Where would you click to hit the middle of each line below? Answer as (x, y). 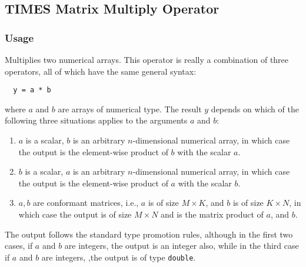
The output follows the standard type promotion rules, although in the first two (149, 234)
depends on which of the (255, 109)
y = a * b (32, 90)
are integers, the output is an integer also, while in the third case (182, 246)
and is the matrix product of (212, 214)
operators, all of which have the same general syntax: (101, 71)
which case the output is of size (75, 214)
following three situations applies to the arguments (96, 120)
